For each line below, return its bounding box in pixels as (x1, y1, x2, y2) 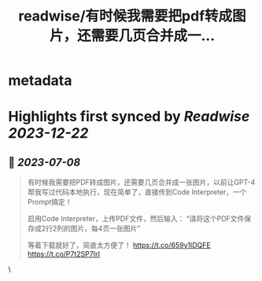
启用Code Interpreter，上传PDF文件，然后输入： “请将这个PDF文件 (27, 214, 245, 224)
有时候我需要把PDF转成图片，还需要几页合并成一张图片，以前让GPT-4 (27, 178, 256, 187)
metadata (8, 72, 72, 90)
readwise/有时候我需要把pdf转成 (18, 7, 233, 25)
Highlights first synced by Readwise (8, 108, 250, 126)
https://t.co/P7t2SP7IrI (27, 250, 101, 259)
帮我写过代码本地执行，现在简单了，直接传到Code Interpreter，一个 (27, 187, 247, 197)
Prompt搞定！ (27, 198, 72, 207)
